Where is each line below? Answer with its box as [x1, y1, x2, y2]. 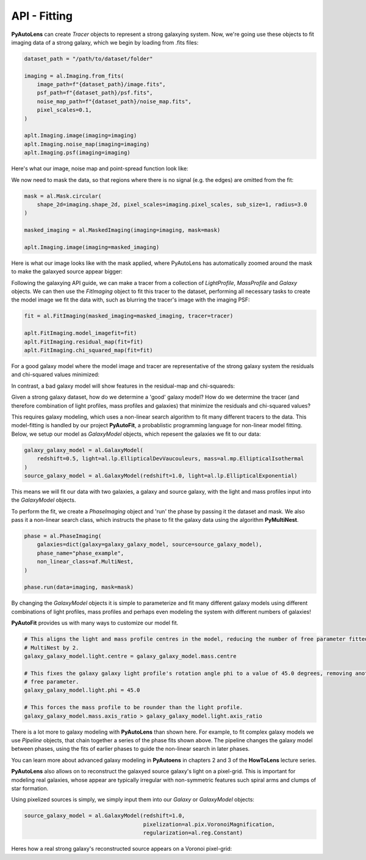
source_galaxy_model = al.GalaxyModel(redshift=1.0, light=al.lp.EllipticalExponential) [24, 472, 298, 479]
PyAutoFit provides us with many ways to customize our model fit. [11, 620, 179, 627]
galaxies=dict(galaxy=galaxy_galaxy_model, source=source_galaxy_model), [37, 541, 262, 548]
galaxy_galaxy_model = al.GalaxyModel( [24, 446, 143, 453]
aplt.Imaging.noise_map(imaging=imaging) [24, 140, 150, 148]
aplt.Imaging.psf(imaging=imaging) [24, 150, 131, 156]
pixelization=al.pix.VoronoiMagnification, [143, 821, 276, 828]
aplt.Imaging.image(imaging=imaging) [24, 132, 137, 139]
